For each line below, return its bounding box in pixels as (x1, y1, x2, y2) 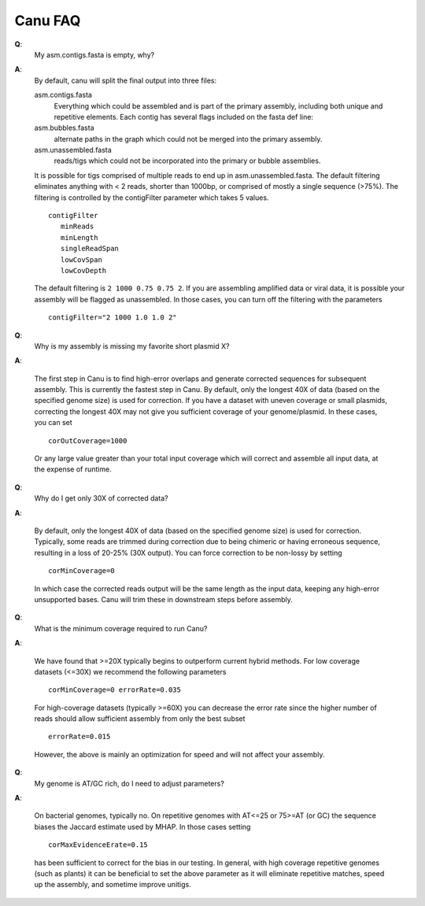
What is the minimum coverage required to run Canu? (34, 623, 208, 633)
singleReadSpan (60, 244, 120, 253)
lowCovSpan (60, 255, 102, 264)
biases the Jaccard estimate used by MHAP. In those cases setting (34, 822, 251, 831)
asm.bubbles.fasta (34, 123, 94, 133)
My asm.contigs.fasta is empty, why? (34, 50, 155, 59)
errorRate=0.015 (48, 732, 111, 741)
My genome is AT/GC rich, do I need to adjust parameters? (34, 778, 224, 788)
